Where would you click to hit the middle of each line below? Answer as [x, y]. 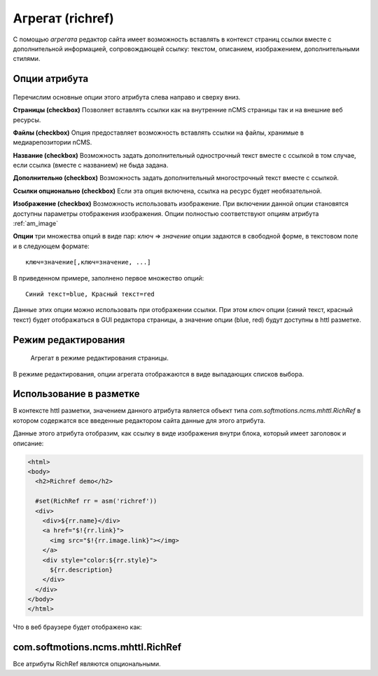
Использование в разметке [76, 394]
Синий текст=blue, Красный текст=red [90, 294]
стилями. [27, 59]
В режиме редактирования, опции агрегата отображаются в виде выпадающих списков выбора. [159, 374]
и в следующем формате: [51, 246]
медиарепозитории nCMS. [52, 142]
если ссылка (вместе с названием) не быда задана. [91, 165]
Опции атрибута [51, 79]
